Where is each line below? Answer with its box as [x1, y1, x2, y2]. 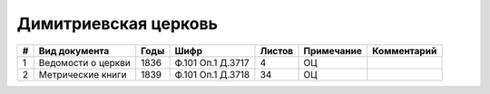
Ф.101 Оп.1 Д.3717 [174, 56, 250, 69]
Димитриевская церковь [16, 14, 218, 33]
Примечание [303, 44, 362, 57]
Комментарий [372, 44, 437, 57]
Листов [260, 44, 294, 57]
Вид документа [38, 44, 110, 57]
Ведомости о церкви [38, 56, 131, 69]
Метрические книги [38, 68, 127, 80]
